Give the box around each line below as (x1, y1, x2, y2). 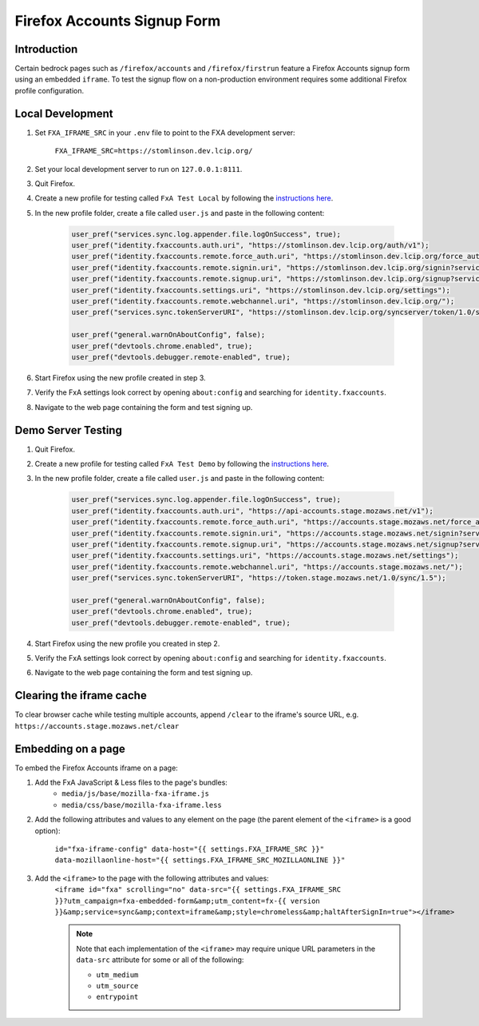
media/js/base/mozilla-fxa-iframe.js (61, 789, 210, 798)
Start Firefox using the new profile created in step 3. (34, 372, 207, 383)
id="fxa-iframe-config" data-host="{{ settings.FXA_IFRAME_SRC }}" (54, 845, 325, 854)
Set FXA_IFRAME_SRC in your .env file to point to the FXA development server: (34, 128, 295, 137)
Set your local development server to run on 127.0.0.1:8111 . (34, 164, 243, 173)
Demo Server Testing (14, 424, 123, 437)
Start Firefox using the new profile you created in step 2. (34, 638, 220, 648)
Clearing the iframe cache (14, 689, 147, 702)
